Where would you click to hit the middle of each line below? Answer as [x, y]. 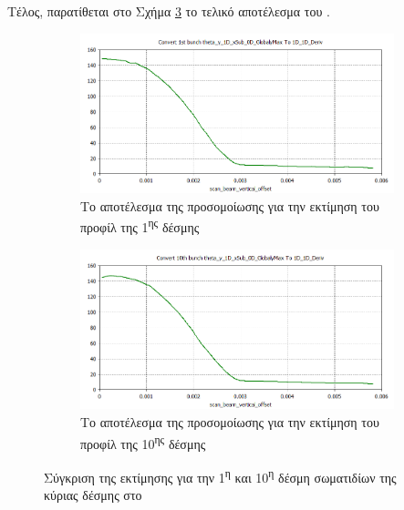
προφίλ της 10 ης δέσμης [143, 442]
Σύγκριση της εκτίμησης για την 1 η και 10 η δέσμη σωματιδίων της [220, 475]
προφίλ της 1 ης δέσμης [140, 226]
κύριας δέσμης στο [93, 495]
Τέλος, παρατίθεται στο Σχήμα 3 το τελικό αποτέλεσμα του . [169, 11]
